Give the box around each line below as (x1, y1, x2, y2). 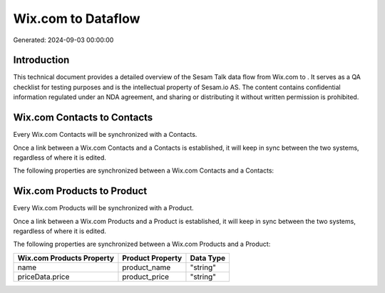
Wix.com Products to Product (13, 185, 148, 197)
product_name (122, 262, 171, 272)
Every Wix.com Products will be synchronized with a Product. (13, 204, 194, 212)
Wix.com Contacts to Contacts (13, 111, 153, 124)
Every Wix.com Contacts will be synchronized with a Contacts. (13, 130, 197, 139)
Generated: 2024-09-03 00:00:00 (13, 36, 114, 44)
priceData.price (17, 272, 70, 282)
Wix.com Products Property (17, 253, 114, 263)
